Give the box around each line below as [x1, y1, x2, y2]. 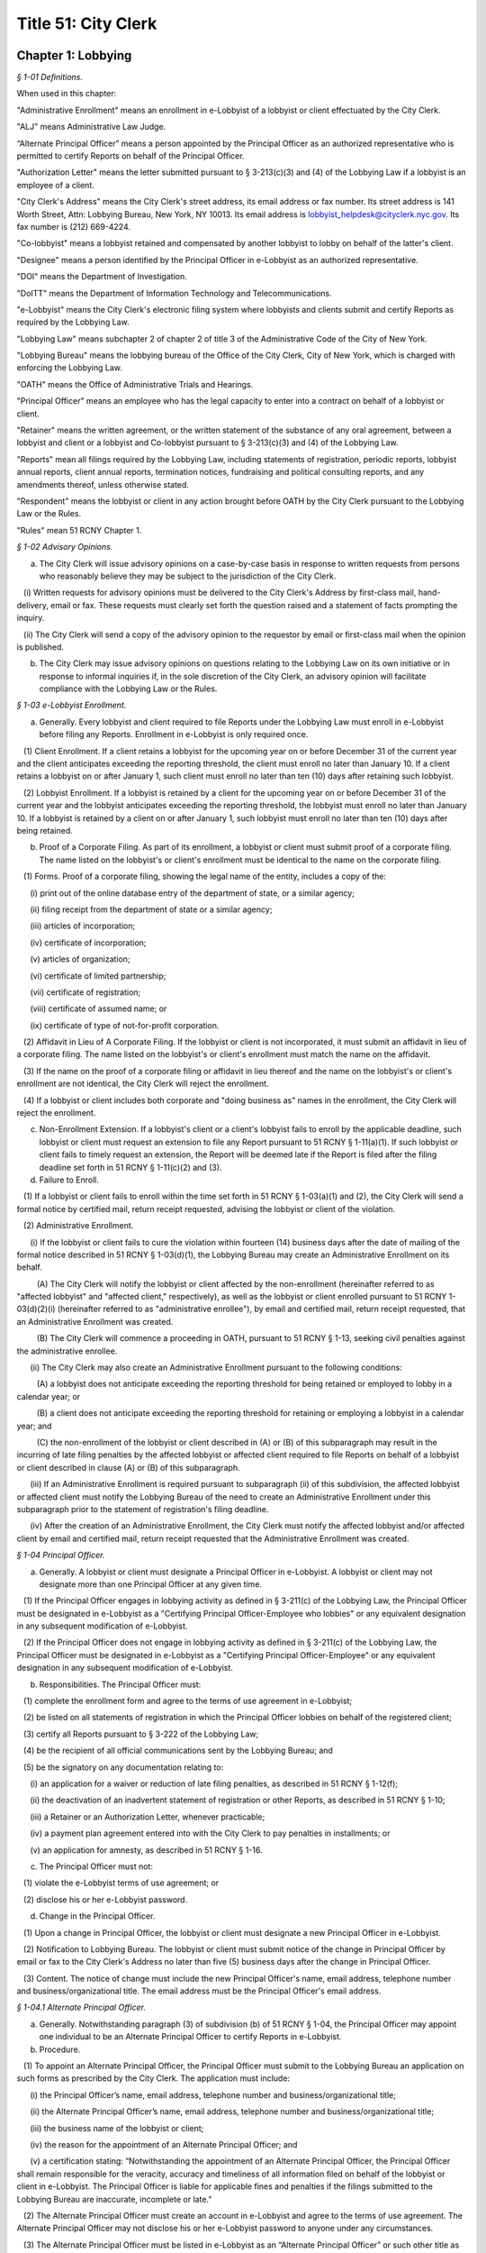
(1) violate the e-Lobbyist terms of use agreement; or [22, 1877, 220, 1888]
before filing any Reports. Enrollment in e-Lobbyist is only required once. [39, 729, 309, 740]
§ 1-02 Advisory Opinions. [16, 542, 113, 552]
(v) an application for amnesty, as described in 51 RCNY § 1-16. [30, 1844, 263, 1856]
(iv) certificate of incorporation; [30, 937, 147, 948]
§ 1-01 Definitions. [16, 72, 84, 83]
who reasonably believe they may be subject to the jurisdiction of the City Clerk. [39, 570, 337, 581]
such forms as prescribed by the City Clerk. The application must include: [16, 2073, 291, 2084]
